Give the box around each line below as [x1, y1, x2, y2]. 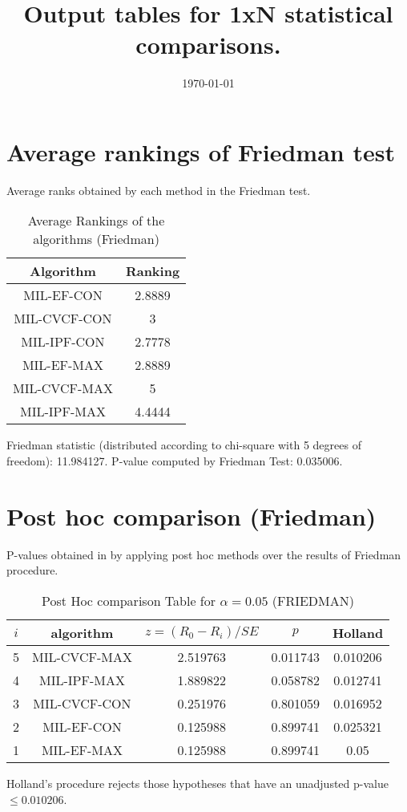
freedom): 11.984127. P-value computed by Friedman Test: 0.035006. [6, 453, 343, 469]
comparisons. [135, 28, 281, 61]
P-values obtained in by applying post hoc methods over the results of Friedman [6, 546, 401, 562]
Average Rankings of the [27, 211, 165, 230]
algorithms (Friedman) [33, 229, 159, 249]
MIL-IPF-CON [21, 332, 105, 351]
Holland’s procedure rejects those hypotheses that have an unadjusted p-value [6, 774, 389, 791]
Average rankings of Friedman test [6, 135, 395, 168]
